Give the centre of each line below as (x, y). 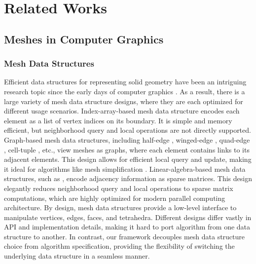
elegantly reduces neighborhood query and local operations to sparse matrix (119, 188)
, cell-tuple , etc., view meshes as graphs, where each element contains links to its (127, 149)
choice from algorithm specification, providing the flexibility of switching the (119, 246)
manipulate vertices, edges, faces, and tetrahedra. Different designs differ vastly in (128, 217)
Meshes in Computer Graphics (84, 39)
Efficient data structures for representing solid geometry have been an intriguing (125, 82)
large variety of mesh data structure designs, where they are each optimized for (124, 101)
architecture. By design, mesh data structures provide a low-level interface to (120, 207)
